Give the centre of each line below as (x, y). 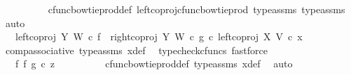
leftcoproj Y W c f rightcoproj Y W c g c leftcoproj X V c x (159, 36)
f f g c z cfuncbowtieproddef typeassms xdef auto (154, 64)
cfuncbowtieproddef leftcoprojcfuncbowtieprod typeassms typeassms (197, 9)
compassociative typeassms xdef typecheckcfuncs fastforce (136, 50)
